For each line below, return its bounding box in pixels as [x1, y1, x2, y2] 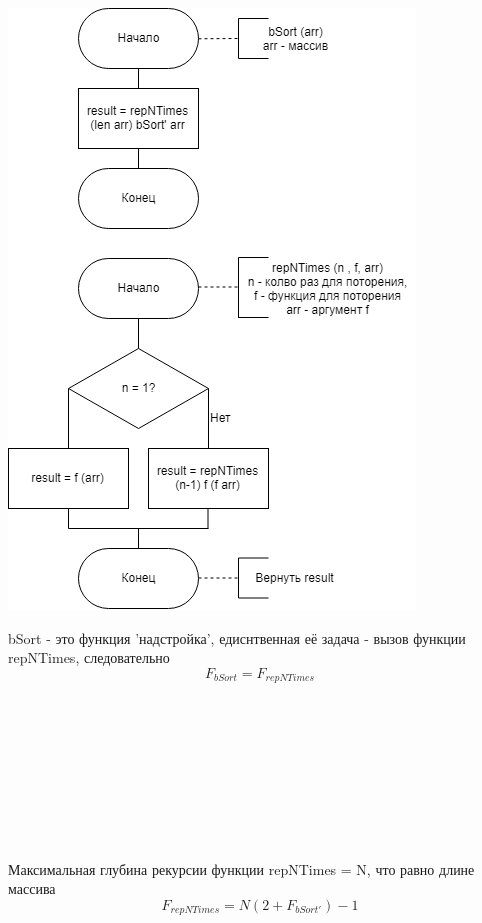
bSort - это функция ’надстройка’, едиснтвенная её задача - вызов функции [8, 627, 466, 648]
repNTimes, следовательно [8, 647, 170, 668]
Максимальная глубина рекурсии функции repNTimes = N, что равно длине [8, 858, 475, 879]
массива [8, 878, 56, 899]
